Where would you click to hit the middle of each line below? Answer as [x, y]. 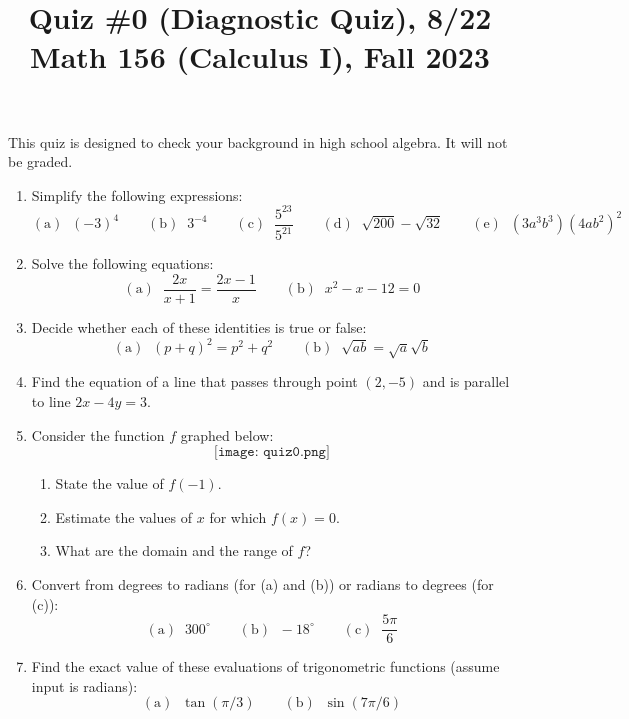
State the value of [109, 483]
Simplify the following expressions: [137, 194]
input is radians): [84, 685]
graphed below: [227, 434]
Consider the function [98, 434]
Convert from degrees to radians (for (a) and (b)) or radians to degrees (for [262, 583]
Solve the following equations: [122, 263]
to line [51, 400]
